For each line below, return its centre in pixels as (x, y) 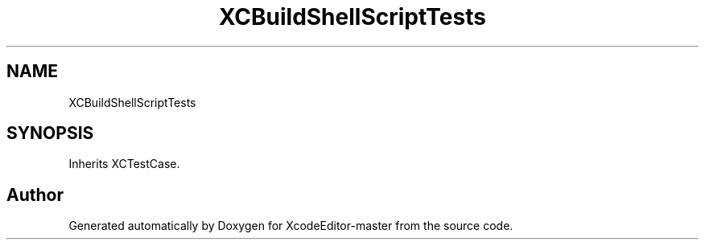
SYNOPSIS (50, 133)
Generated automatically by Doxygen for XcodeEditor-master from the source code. (291, 226)
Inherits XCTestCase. (124, 164)
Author (35, 195)
